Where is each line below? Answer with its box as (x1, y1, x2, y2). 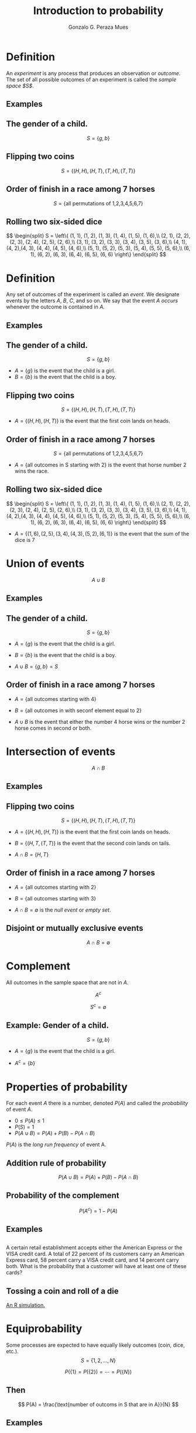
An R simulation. (6, 1302, 46, 1309)
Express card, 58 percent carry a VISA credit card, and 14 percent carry (6, 1256, 180, 1263)
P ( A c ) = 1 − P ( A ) (78, 1206, 118, 1214)
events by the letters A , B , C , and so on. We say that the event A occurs (6, 297, 178, 304)
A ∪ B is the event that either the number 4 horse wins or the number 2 (14, 718, 185, 725)
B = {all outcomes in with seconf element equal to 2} (14, 707, 142, 714)
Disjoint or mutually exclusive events (6, 923, 143, 933)
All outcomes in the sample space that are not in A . (6, 978, 129, 986)
